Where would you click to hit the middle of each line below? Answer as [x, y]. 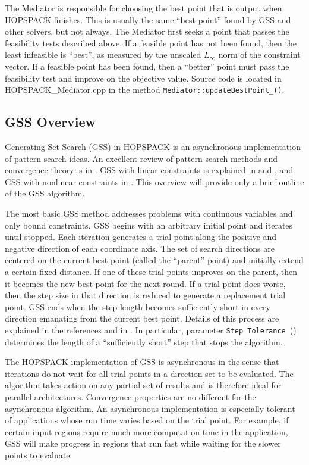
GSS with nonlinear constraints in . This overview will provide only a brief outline [154, 181]
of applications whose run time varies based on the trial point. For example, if [147, 420]
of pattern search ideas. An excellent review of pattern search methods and [141, 158]
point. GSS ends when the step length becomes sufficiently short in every [138, 306]
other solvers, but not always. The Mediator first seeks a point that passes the [147, 31]
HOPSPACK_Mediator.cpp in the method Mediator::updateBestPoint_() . [145, 90]
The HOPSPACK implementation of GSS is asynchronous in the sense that [142, 362]
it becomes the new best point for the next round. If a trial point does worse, [145, 283]
